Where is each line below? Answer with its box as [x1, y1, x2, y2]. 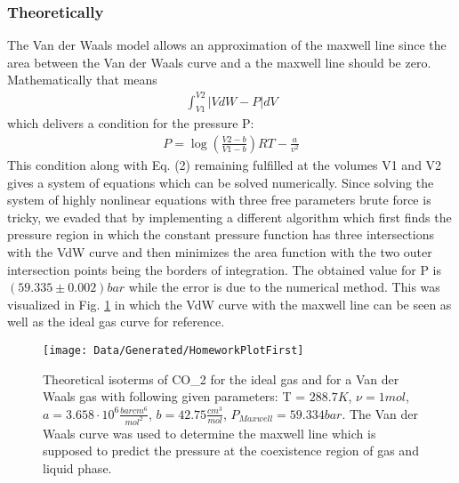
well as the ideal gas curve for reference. [7, 312, 225, 331]
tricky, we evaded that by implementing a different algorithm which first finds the [7, 207, 452, 226]
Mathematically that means [7, 70, 157, 89]
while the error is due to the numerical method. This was [128, 278, 440, 296]
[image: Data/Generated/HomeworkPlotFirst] [43, 343, 304, 357]
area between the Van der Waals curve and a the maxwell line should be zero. [7, 52, 431, 71]
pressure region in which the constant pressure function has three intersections [7, 225, 434, 244]
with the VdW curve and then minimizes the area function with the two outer [7, 242, 432, 261]
